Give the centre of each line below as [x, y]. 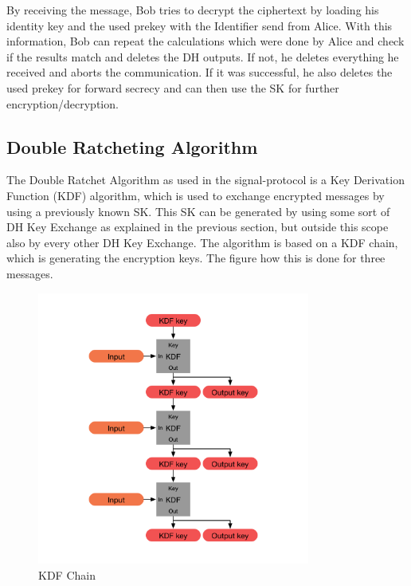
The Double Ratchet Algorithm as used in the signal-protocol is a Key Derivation [205, 180]
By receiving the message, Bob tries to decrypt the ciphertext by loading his [193, 10]
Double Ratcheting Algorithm [132, 146]
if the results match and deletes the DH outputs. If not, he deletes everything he [203, 56]
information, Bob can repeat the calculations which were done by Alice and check [205, 41]
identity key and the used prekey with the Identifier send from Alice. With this [200, 25]
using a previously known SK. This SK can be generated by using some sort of [198, 211]
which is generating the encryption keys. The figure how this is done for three [196, 258]
